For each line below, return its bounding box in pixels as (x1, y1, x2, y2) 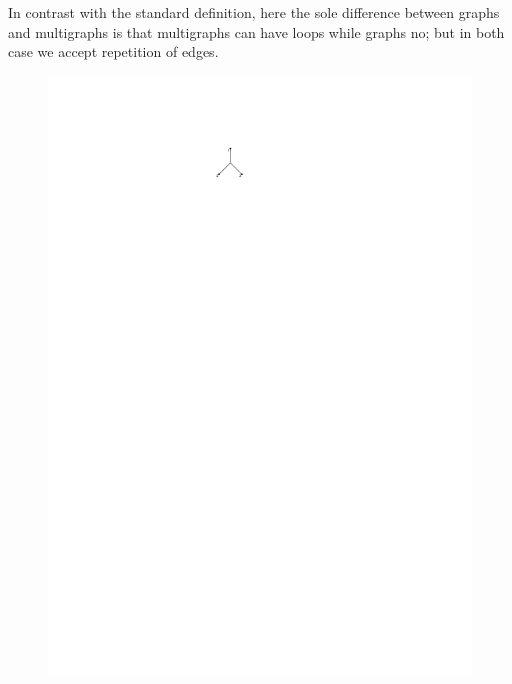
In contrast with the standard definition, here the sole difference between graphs (8, 2, 500, 22)
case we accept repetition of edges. (8, 41, 219, 62)
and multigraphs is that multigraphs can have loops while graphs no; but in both (8, 21, 505, 42)
